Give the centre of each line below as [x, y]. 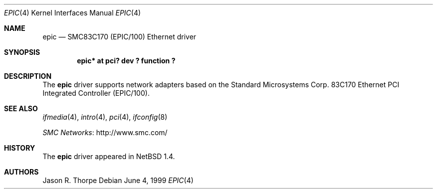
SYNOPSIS [22, 52]
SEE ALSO [21, 108]
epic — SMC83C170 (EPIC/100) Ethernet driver [119, 37]
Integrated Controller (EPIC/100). [96, 93]
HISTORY [20, 148]
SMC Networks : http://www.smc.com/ [105, 132]
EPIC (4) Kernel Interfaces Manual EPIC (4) [73, 13]
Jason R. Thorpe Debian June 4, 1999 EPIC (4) [118, 180]
